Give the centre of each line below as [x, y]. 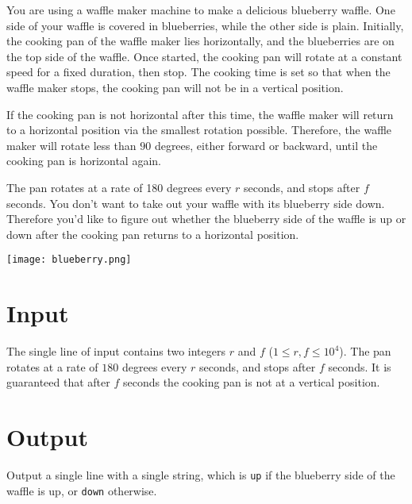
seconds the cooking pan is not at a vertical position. [251, 382]
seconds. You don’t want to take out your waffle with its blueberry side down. [196, 203]
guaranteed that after [58, 382]
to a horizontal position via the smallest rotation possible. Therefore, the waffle [199, 130]
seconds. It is [360, 366]
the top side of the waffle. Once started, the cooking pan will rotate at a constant [204, 56]
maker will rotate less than [71, 145]
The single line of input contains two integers [116, 351]
